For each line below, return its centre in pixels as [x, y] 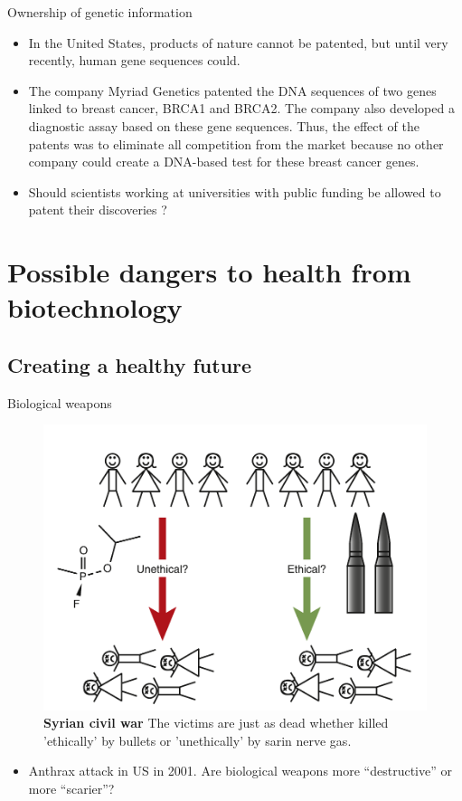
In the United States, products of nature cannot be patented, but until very [238, 42]
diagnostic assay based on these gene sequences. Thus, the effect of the [224, 125]
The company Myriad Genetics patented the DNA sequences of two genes [232, 90]
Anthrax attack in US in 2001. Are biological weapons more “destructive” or [240, 771]
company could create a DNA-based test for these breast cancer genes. [224, 162]
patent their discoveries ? [98, 210]
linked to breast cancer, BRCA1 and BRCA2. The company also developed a [241, 108]
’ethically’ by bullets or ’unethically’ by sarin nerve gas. [198, 740]
